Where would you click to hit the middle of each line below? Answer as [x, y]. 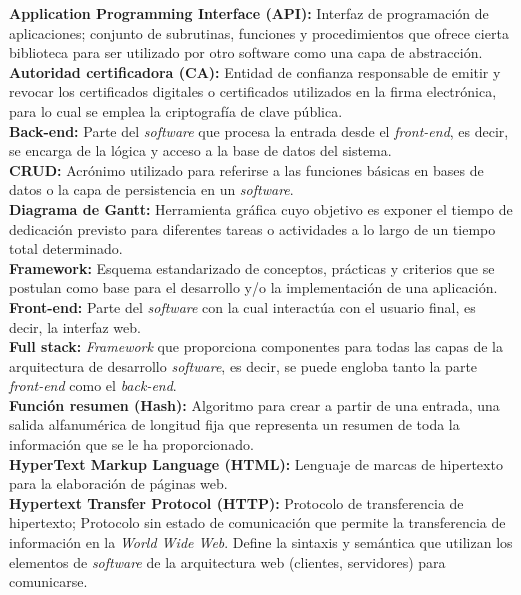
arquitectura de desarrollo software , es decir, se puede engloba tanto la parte [243, 365]
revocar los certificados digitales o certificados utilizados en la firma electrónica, [253, 91]
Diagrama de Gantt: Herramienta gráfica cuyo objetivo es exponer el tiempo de [261, 208]
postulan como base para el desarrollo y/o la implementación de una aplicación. [253, 287]
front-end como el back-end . [93, 385]
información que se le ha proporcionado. [131, 444]
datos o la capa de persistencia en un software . [151, 189]
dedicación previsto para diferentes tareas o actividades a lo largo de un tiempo [252, 228]
